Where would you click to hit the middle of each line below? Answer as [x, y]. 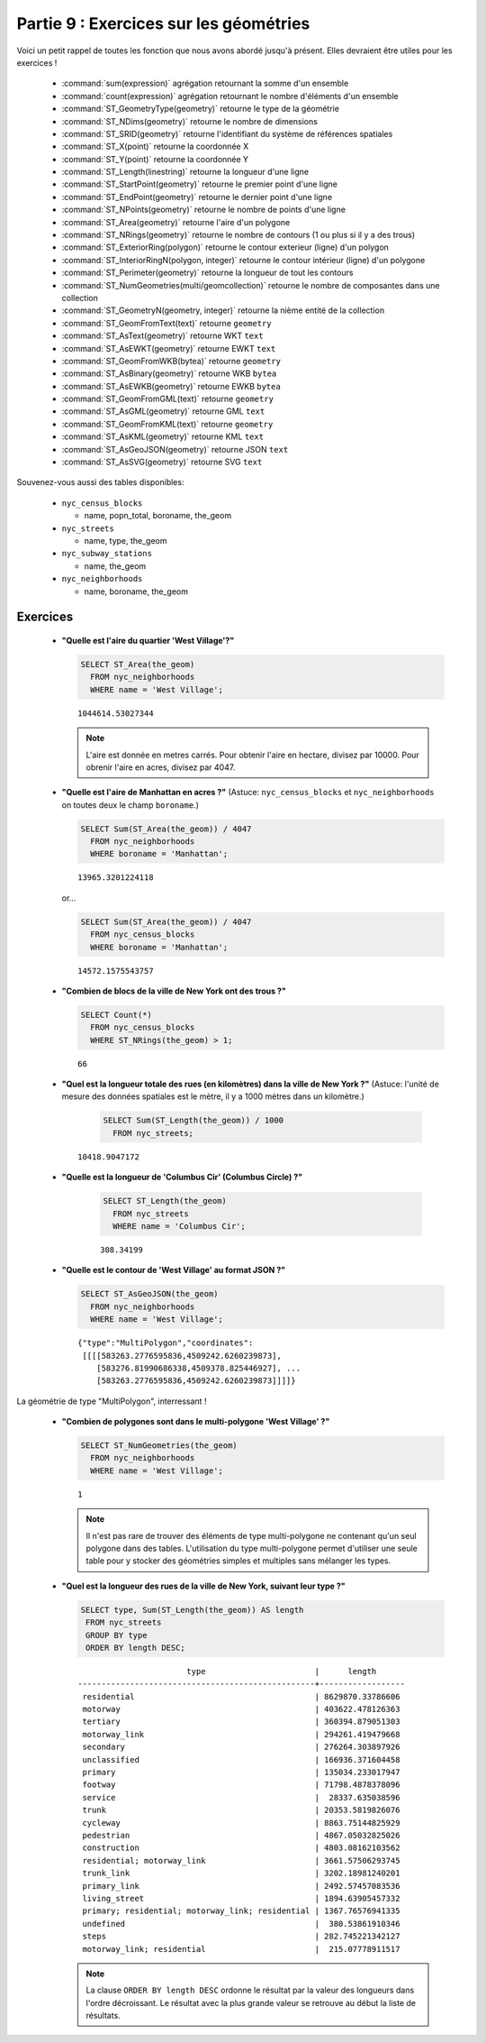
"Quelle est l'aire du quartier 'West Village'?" [148, 640]
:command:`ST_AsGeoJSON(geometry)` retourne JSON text [175, 449]
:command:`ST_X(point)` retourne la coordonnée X [155, 147]
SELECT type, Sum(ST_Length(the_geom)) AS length [192, 1610]
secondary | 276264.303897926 [241, 1747]
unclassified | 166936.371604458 [241, 1759]
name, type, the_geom [126, 541]
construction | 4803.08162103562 [241, 1848]
